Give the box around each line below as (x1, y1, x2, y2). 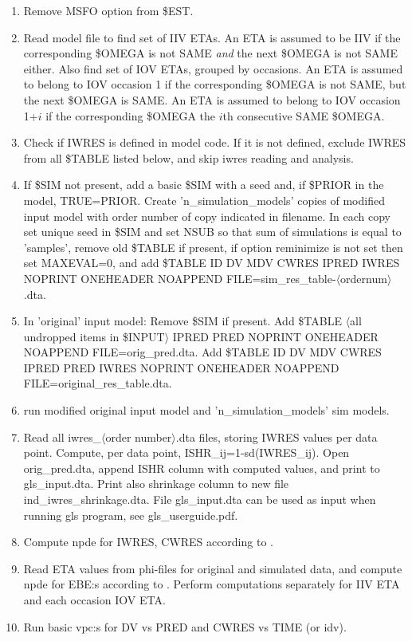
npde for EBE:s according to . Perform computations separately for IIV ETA (23, 576, 400, 592)
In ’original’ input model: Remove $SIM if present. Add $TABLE (23, 313, 342, 329)
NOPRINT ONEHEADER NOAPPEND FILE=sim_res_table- (23, 269, 336, 286)
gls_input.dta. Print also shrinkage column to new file (23, 475, 289, 492)
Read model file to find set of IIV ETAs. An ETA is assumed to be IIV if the (23, 29, 401, 45)
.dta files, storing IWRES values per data (175, 428, 378, 445)
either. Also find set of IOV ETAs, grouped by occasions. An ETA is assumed (23, 60, 403, 77)
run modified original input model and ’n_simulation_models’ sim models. (23, 402, 390, 419)
